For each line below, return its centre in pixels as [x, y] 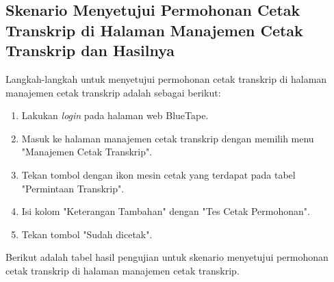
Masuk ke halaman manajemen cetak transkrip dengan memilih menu [168, 138]
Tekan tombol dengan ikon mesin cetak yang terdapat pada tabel [158, 174]
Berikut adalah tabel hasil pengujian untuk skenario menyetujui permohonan [167, 257]
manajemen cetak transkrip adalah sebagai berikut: [113, 92]
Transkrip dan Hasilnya [90, 50]
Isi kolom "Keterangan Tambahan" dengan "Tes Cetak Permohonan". [166, 211]
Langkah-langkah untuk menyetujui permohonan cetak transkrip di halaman [166, 78]
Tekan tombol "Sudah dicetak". [87, 234]
